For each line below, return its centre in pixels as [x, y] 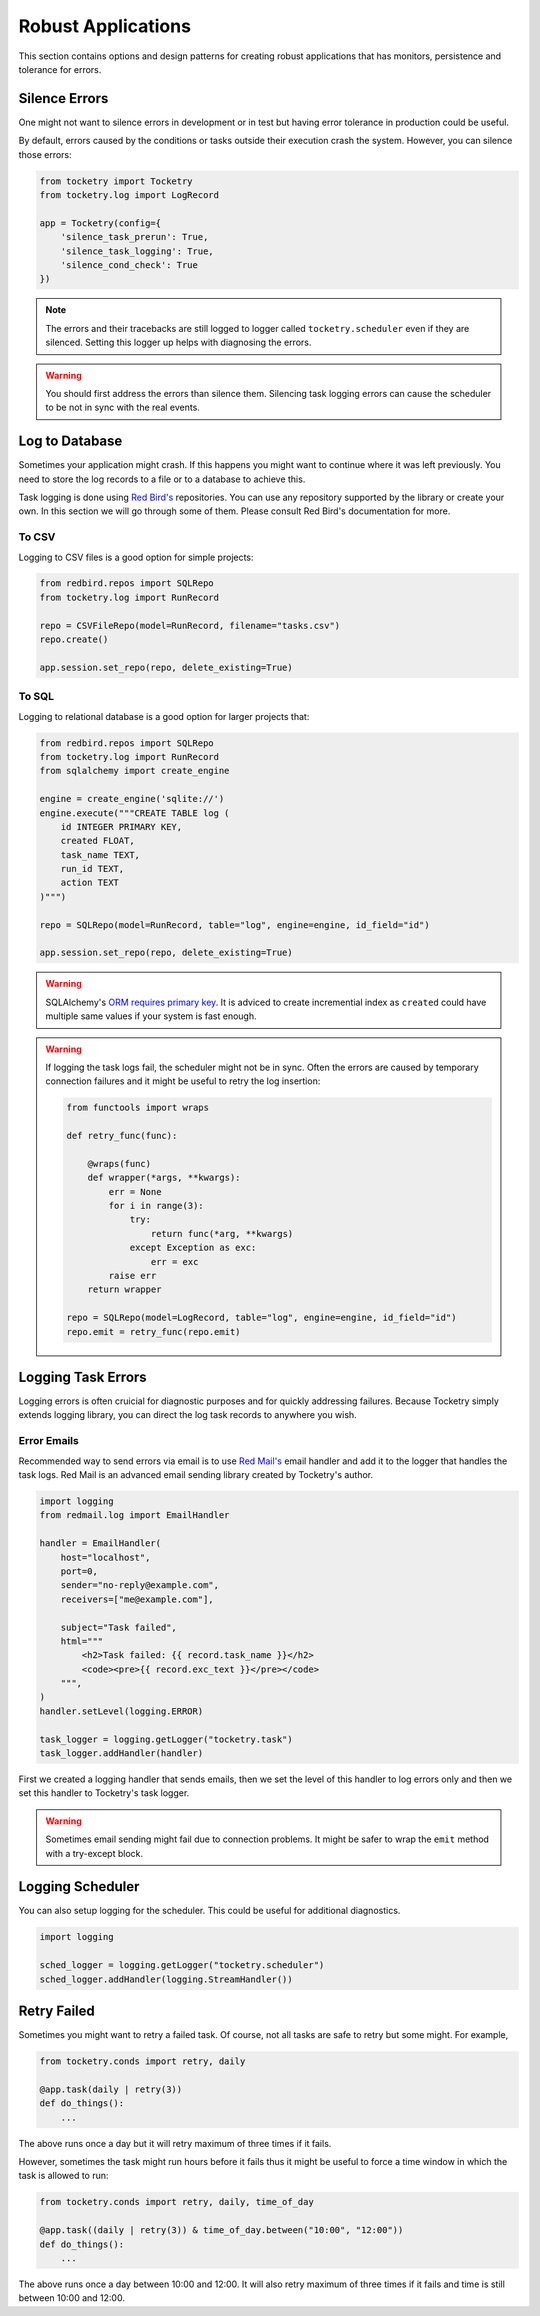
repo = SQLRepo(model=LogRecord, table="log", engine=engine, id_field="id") [261, 1318]
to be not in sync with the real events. [122, 407]
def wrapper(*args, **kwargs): [164, 1178]
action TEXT [90, 883]
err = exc [174, 1261]
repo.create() [74, 639]
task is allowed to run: [63, 2176]
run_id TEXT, [92, 869]
